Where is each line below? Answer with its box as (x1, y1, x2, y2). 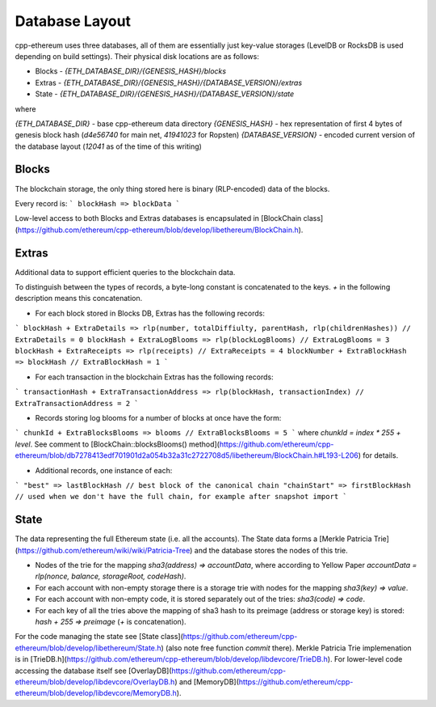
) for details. (358, 451, 399, 460)
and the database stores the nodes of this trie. (194, 545, 349, 555)
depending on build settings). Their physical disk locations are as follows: (15, 51, 260, 61)
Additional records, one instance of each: (35, 465, 173, 475)
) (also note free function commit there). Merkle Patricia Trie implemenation (161, 643, 412, 653)
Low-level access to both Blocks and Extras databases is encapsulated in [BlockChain (15, 214, 302, 223)
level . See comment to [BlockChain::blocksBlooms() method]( (15, 439, 220, 449)
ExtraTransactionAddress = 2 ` (15, 399, 139, 408)
